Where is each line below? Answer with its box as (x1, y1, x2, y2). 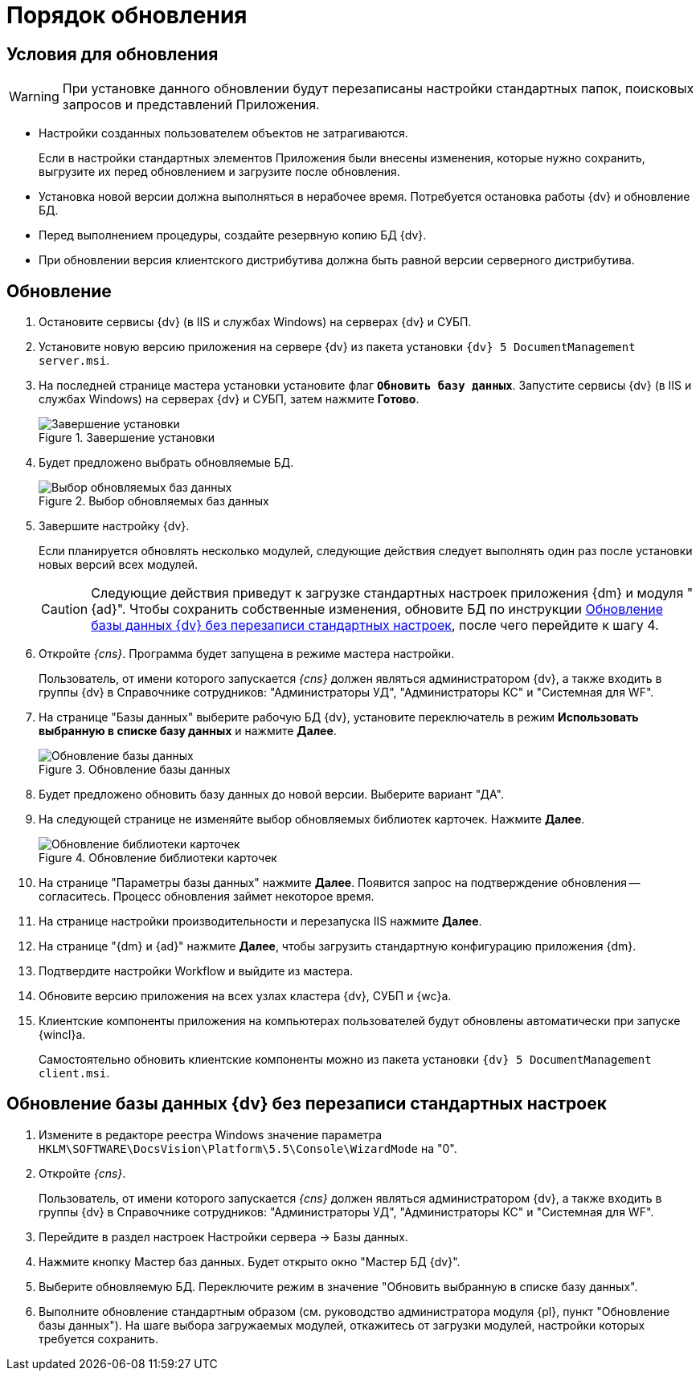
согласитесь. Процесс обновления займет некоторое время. (39, 889, 375, 904)
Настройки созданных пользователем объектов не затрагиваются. (39, 126, 408, 141)
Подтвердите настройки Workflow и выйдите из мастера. (39, 964, 354, 979)
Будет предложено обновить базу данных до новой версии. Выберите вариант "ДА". (39, 787, 504, 802)
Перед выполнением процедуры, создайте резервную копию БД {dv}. (39, 228, 427, 243)
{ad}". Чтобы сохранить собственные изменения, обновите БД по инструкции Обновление (91, 601, 663, 618)
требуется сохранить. (39, 1331, 158, 1346)
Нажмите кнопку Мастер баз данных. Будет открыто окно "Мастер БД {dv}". (39, 1254, 461, 1269)
